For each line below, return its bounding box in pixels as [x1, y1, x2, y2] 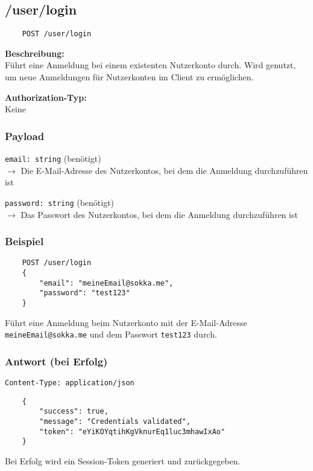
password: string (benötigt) [5, 196, 115, 208]
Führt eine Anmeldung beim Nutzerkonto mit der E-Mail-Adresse [5, 316, 247, 328]
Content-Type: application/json [5, 379, 134, 388]
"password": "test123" [39, 289, 130, 298]
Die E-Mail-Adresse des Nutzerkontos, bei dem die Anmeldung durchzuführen [21, 164, 308, 176]
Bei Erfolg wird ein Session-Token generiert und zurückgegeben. [5, 455, 241, 467]
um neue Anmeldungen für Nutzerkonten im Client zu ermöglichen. [5, 71, 254, 83]
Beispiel [5, 234, 44, 249]
